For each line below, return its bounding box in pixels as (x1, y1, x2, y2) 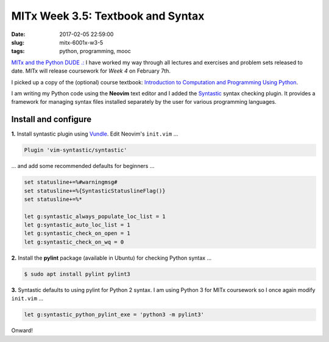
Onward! (11, 327, 33, 334)
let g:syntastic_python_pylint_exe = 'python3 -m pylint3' (24, 311, 204, 318)
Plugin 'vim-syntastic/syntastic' (24, 147, 127, 154)
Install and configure (11, 114, 91, 125)
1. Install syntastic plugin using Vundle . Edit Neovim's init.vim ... (11, 130, 179, 137)
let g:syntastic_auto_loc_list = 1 (24, 222, 130, 228)
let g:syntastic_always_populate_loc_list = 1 (24, 213, 166, 220)
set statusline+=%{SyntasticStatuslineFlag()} (24, 187, 166, 194)
